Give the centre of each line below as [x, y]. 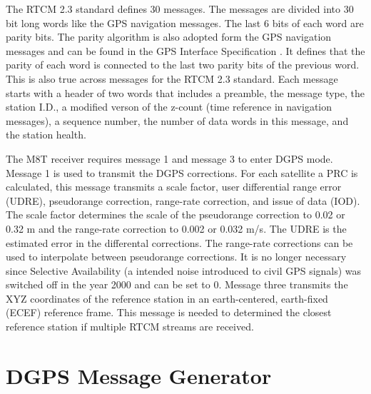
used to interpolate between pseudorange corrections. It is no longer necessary [176, 257]
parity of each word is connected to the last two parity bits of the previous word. [183, 65]
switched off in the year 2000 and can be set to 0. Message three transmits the [177, 284]
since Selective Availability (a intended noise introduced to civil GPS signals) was [184, 270]
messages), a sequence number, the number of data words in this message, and [177, 120]
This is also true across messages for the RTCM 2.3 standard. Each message [172, 78]
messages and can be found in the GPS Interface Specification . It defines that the [185, 50]
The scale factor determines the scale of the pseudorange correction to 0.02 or [176, 214]
